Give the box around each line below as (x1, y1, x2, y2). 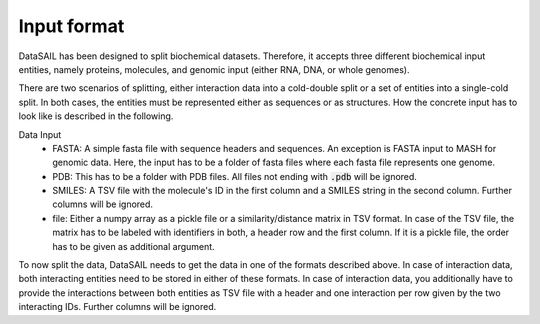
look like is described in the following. (18, 110, 174, 122)
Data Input (18, 128, 62, 140)
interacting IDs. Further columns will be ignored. (18, 301, 217, 313)
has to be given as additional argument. (52, 240, 215, 252)
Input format (18, 15, 125, 37)
